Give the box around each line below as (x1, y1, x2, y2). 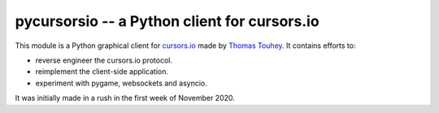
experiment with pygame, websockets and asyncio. (35, 78, 207, 88)
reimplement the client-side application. (35, 67, 169, 76)
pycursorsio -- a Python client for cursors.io (15, 12, 320, 30)
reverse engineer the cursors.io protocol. (35, 55, 173, 65)
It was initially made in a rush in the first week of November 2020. (15, 93, 236, 103)
